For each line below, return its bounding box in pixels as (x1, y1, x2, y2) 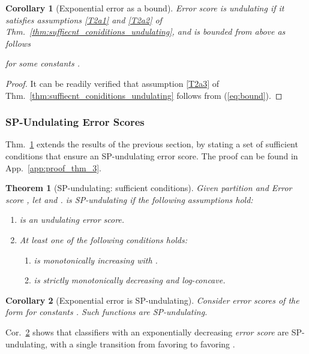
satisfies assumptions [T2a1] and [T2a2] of (5, 13, 162, 26)
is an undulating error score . (19, 213, 125, 226)
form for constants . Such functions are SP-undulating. (5, 305, 208, 318)
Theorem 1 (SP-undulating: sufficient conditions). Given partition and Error (5, 181, 292, 194)
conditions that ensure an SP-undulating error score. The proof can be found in (5, 149, 298, 162)
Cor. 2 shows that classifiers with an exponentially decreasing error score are (5, 325, 289, 338)
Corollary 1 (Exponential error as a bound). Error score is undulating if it (5, 2, 284, 14)
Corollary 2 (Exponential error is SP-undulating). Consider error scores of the (5, 294, 299, 306)
